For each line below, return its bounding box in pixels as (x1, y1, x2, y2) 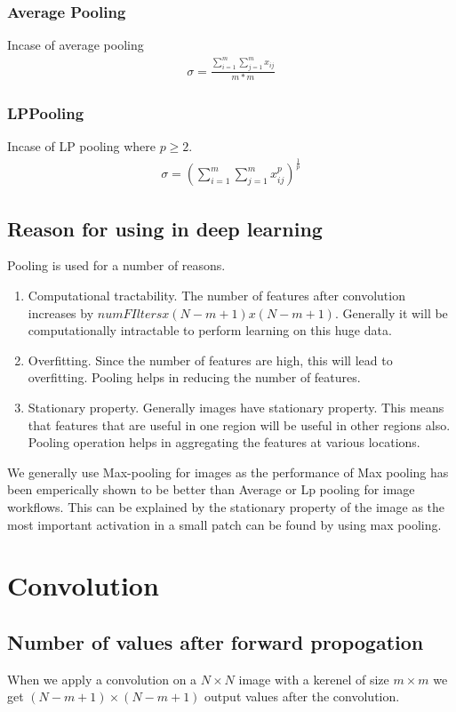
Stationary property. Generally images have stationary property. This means (28, 397, 444, 416)
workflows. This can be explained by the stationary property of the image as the (7, 497, 445, 516)
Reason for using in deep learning (7, 214, 323, 242)
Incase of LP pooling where (7, 137, 156, 156)
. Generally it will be (334, 303, 448, 322)
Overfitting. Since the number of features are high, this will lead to (28, 350, 393, 369)
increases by (28, 303, 94, 322)
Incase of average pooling (7, 36, 144, 54)
